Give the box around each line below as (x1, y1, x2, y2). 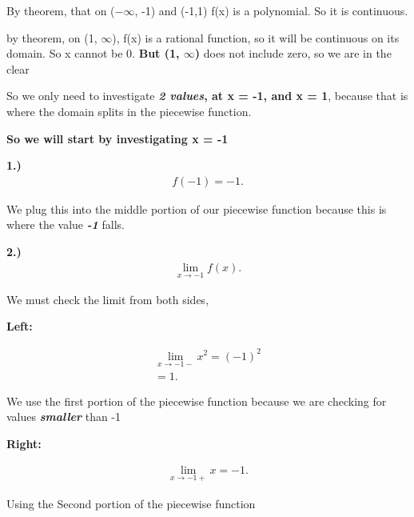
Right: (6, 435, 42, 451)
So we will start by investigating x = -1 (6, 130, 229, 146)
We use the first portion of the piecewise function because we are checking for (6, 392, 387, 409)
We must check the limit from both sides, (6, 291, 209, 307)
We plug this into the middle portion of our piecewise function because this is (6, 200, 387, 217)
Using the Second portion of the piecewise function (6, 495, 256, 511)
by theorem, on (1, (6, 29, 98, 46)
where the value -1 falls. (6, 216, 125, 233)
